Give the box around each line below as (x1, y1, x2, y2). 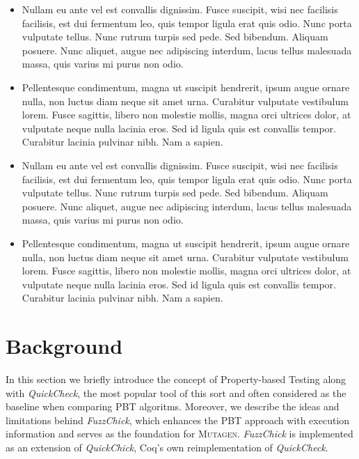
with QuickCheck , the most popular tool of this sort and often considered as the (6, 385, 346, 400)
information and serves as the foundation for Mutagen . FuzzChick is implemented (6, 426, 353, 441)
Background (6, 332, 123, 360)
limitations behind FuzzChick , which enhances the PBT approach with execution (6, 412, 350, 427)
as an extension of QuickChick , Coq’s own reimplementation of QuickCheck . (6, 439, 328, 454)
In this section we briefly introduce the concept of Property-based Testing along (6, 372, 346, 386)
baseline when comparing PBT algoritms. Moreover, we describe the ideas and (6, 399, 340, 414)
